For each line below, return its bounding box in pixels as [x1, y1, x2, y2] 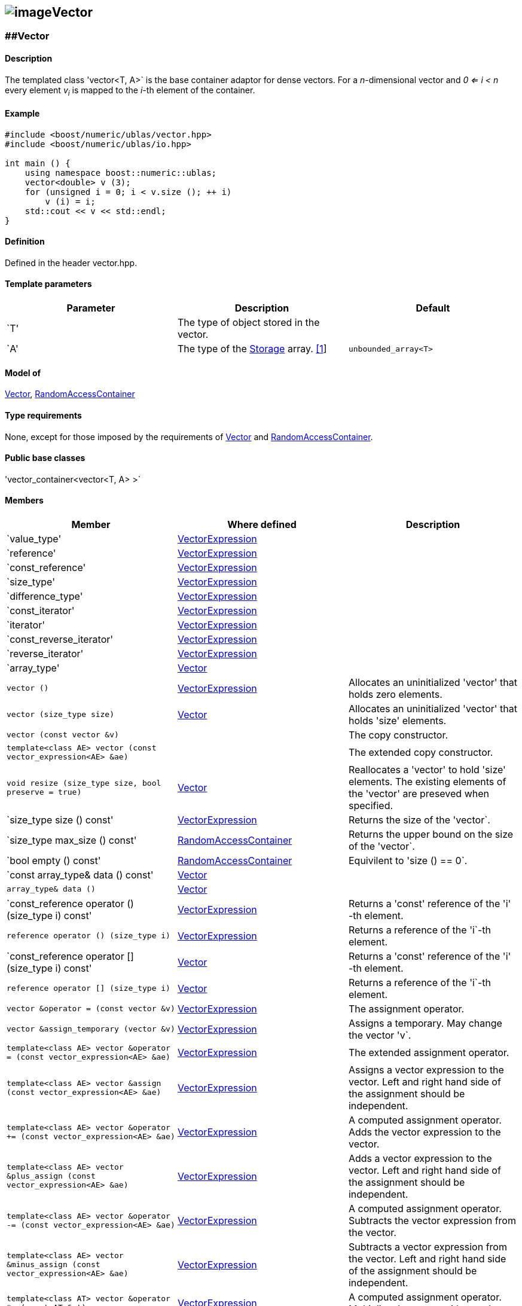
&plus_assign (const [7, 1171, 96, 1181]
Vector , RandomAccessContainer [5, 389, 135, 399]
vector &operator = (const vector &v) [7, 1004, 175, 1014]
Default [416, 302, 450, 315]
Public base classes [5, 453, 86, 463]
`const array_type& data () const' [7, 868, 154, 881]
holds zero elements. [348, 688, 442, 700]
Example [5, 108, 40, 119]
